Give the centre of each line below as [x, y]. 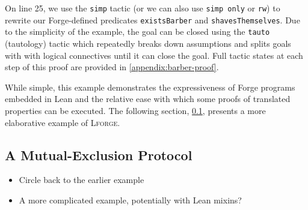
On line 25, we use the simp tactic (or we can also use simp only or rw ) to [143, 8]
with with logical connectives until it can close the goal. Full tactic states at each [154, 55]
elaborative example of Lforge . [63, 122]
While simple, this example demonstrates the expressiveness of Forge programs [150, 87]
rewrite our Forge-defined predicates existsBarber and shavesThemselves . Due [152, 19]
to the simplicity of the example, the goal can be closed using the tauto [137, 31]
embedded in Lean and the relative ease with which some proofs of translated [148, 99]
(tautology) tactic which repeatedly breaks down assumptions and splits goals [148, 43]
